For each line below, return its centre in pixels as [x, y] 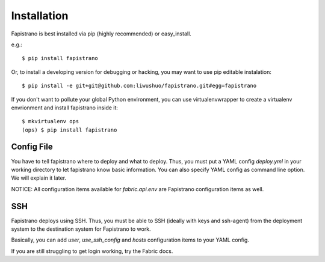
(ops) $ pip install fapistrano [70, 130]
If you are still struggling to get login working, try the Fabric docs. [92, 251]
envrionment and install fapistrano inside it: [65, 108]
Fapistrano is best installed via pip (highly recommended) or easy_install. [101, 34]
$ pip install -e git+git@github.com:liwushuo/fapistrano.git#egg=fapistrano [139, 86]
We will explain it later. [39, 178]
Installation [40, 16]
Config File [32, 147]
